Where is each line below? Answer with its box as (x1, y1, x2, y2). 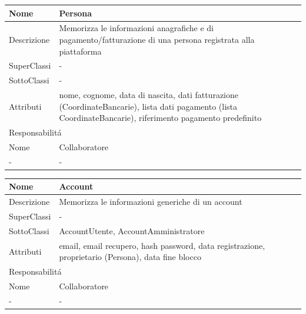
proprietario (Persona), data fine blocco (59, 251, 201, 263)
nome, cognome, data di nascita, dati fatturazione (59, 89, 238, 101)
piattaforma (59, 45, 102, 57)
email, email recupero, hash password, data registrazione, (59, 239, 265, 251)
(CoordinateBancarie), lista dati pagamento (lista (59, 100, 237, 112)
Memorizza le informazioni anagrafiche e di (59, 22, 214, 34)
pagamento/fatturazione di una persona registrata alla (59, 33, 255, 45)
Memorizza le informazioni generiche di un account (59, 195, 242, 208)
